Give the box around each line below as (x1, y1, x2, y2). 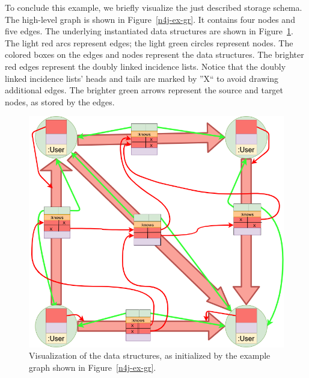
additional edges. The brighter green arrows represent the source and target (5, 84, 284, 96)
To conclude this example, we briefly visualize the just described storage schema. (5, 1, 302, 13)
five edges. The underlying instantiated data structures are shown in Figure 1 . (5, 25, 293, 37)
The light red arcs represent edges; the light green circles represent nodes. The (5, 36, 293, 49)
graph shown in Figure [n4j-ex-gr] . (29, 361, 156, 373)
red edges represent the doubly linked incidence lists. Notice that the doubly (5, 60, 286, 72)
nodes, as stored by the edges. (5, 95, 115, 108)
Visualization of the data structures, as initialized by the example (29, 349, 271, 362)
